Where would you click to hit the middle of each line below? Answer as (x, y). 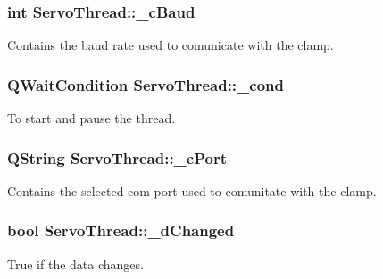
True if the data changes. (75, 263)
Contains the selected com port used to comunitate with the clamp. (192, 190)
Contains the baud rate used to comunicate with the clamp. (171, 45)
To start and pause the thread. (92, 118)
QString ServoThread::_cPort (117, 157)
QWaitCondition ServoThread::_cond (146, 84)
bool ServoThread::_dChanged (121, 230)
